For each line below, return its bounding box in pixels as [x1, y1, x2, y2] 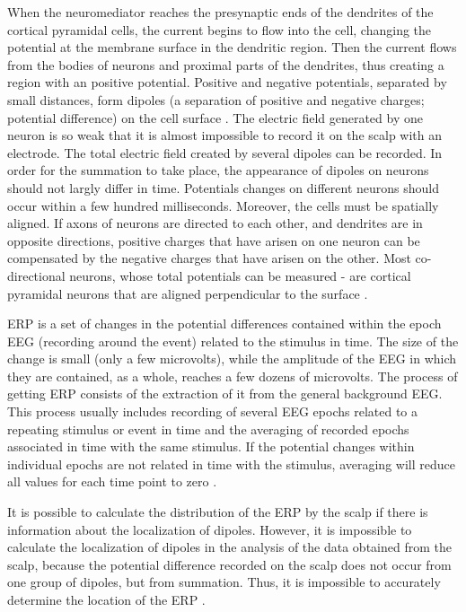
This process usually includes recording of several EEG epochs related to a [7, 402, 418, 421]
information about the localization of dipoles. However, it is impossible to [7, 520, 412, 538]
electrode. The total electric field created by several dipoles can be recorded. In [7, 143, 443, 162]
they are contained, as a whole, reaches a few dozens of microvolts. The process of [7, 366, 458, 385]
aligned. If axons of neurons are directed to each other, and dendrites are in [7, 214, 423, 232]
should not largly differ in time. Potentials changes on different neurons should [7, 178, 440, 197]
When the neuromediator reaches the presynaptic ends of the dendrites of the [7, 3, 434, 21]
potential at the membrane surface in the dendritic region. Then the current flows [7, 38, 457, 57]
